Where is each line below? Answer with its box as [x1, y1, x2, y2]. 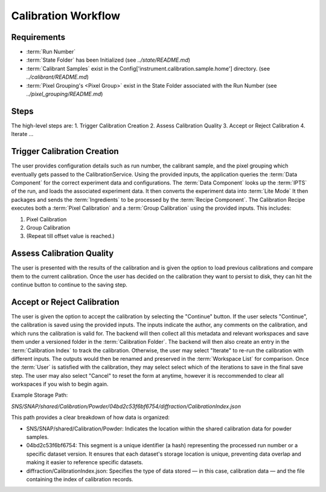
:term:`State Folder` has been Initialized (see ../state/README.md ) [26, 56, 190, 63]
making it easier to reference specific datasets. [26, 459, 144, 466]
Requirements [11, 32, 66, 42]
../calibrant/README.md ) [26, 73, 89, 81]
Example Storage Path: [11, 392, 68, 399]
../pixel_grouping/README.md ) [26, 91, 103, 98]
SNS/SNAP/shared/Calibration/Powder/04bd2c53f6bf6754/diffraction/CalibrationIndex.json [11, 403, 241, 410]
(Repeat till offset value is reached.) [26, 233, 115, 240]
